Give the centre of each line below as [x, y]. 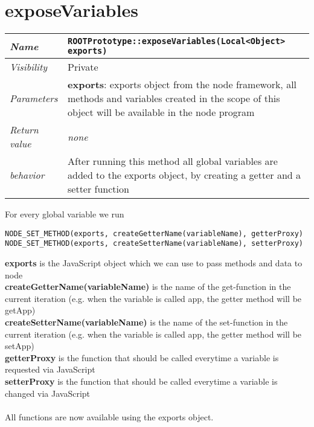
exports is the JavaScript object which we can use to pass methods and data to [154, 263]
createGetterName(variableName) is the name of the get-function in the [148, 287]
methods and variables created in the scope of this [174, 98]
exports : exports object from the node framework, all [182, 85]
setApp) [20, 346]
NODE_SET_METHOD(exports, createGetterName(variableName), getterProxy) [154, 233]
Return [24, 130]
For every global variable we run [65, 214]
